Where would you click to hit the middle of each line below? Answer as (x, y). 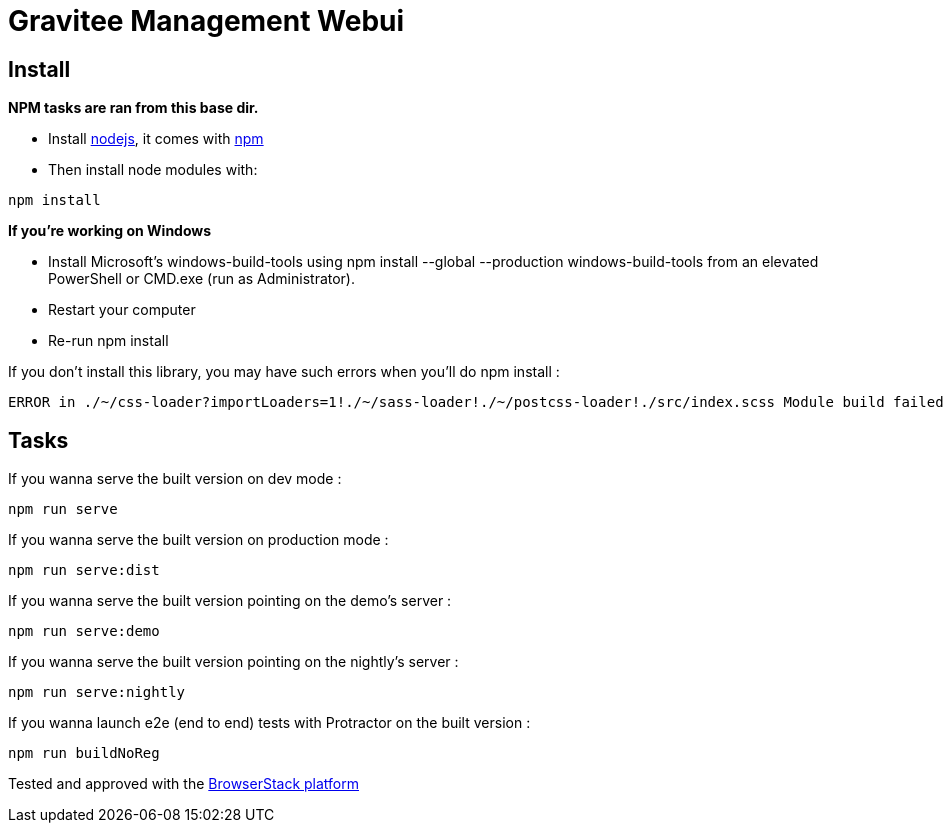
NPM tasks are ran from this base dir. (133, 108)
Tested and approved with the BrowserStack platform (184, 784)
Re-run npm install (108, 341)
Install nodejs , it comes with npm (156, 139)
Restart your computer (122, 310)
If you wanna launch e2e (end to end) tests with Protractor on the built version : (269, 723)
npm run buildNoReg (84, 753)
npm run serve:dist (84, 570)
